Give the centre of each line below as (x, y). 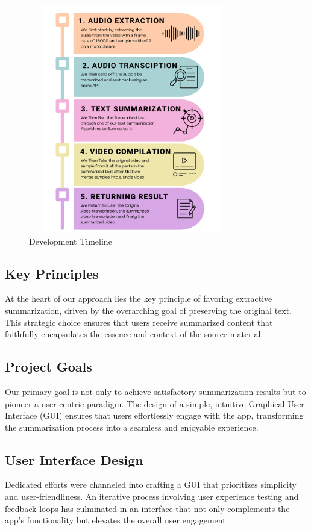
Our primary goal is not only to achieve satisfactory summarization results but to (155, 391)
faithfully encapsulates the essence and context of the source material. (134, 334)
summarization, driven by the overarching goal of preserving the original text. (149, 310)
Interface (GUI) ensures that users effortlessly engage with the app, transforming (154, 415)
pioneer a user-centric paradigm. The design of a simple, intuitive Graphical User (155, 403)
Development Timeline (71, 241)
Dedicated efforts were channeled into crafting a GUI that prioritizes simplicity (151, 485)
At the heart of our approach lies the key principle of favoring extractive (139, 298)
